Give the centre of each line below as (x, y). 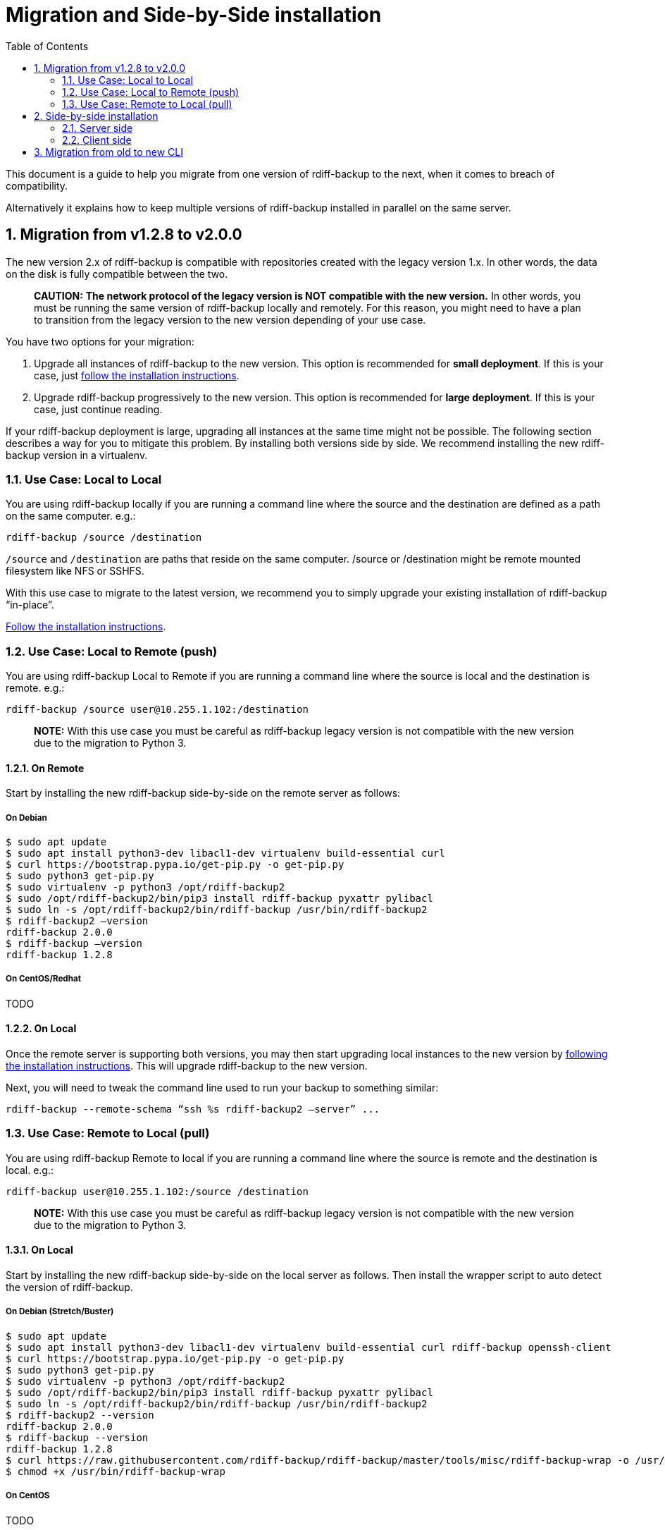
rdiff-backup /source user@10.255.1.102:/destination (157, 710)
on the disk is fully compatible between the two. (117, 274)
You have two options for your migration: (100, 341)
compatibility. (37, 185)
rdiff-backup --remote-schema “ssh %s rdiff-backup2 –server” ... (193, 1109)
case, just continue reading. (98, 409)
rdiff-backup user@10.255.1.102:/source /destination (157, 1191)
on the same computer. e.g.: (71, 516)
